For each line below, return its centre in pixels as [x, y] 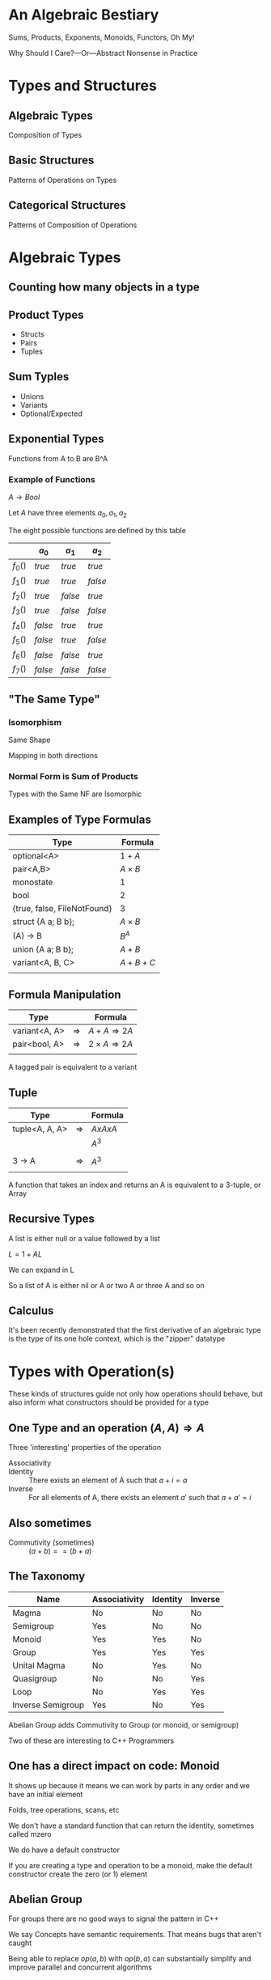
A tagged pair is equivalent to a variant [73, 1067]
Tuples [31, 351]
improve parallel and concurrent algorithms [80, 1967]
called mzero [30, 1834]
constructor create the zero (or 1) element [78, 1874]
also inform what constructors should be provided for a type [108, 1402]
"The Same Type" [55, 699]
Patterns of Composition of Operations [73, 225]
